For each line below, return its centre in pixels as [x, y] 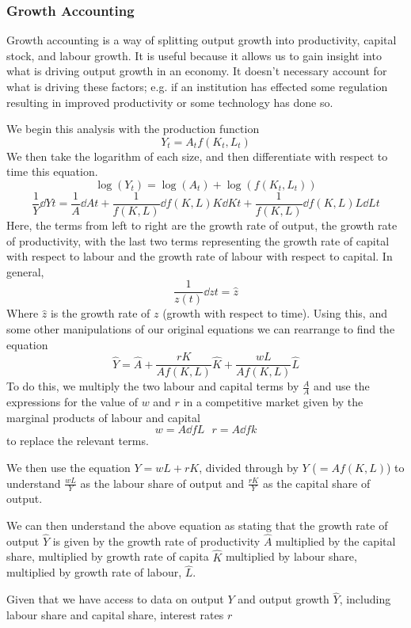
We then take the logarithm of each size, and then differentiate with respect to [197, 156]
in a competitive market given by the [273, 402]
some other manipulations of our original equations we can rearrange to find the [201, 329]
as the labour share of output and [162, 483]
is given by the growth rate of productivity [156, 540]
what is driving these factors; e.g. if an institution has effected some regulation [197, 86]
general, [25, 271]
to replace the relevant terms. [78, 441]
